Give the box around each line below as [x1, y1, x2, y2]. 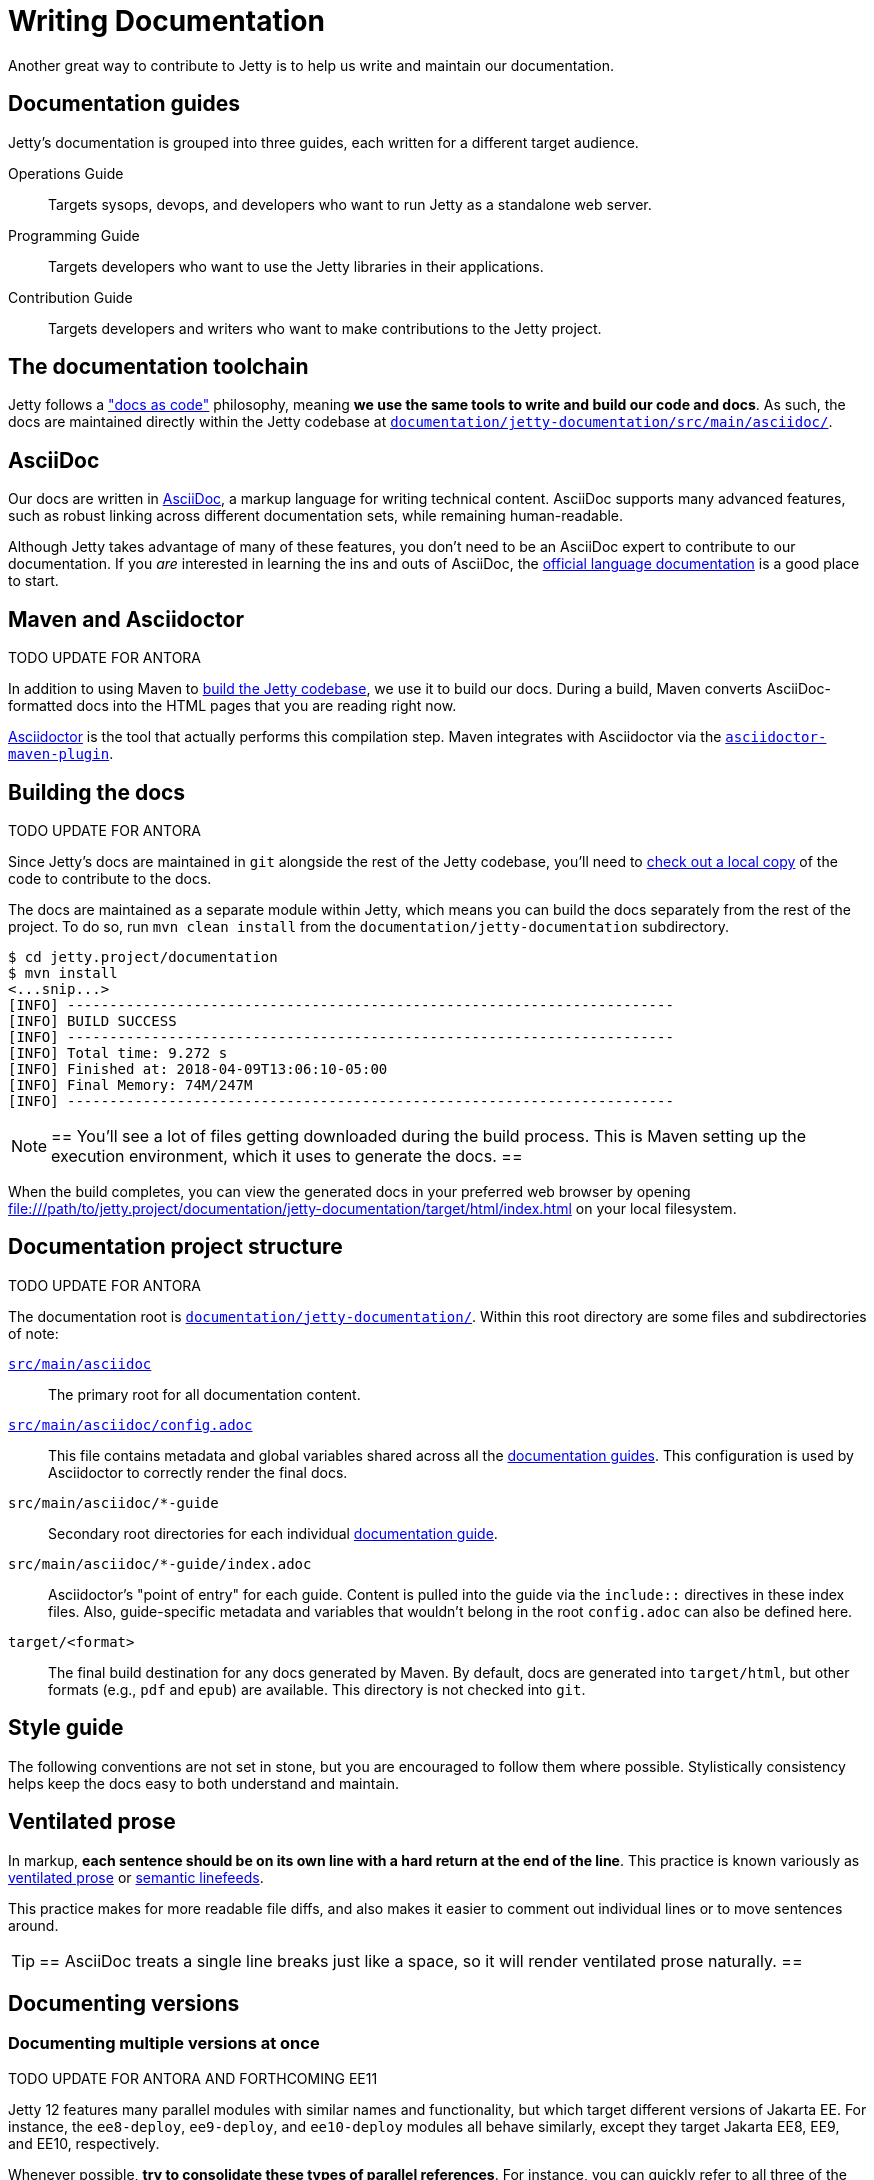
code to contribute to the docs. [8, 869, 212, 887]
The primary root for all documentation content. [48, 1385, 361, 1403]
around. [8, 1916, 59, 1934]
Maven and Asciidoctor [8, 606, 244, 632]
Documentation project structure [8, 1234, 343, 1260]
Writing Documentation [8, 4, 325, 38]
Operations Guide [8, 164, 124, 182]
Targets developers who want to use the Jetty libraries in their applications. [48, 257, 544, 275]
